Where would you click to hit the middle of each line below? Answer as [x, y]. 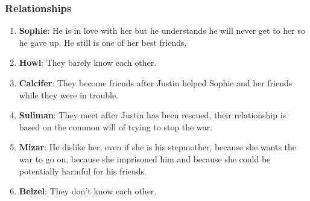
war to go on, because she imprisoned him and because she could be [145, 158]
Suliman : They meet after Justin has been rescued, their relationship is [153, 115]
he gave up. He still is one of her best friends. [103, 42]
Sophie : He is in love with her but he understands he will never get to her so [162, 30]
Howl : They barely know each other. [88, 62]
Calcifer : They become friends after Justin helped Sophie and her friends [156, 83]
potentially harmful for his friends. [83, 171]
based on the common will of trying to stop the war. [116, 126]
